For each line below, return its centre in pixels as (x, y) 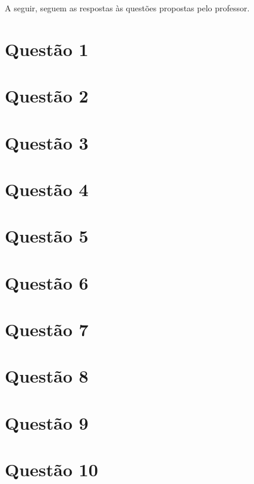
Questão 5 (47, 236)
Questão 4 (47, 189)
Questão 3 (47, 142)
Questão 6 (47, 282)
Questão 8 (47, 376)
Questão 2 (47, 96)
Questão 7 (47, 329)
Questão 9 (47, 422)
